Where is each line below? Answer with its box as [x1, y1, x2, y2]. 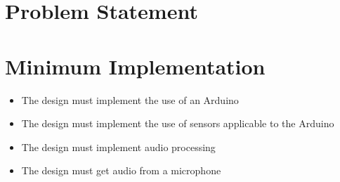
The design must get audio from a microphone [21, 163, 221, 178]
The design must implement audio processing [21, 139, 216, 154]
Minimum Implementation [5, 51, 266, 80]
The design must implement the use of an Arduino [21, 92, 239, 107]
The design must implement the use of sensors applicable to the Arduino [21, 116, 334, 131]
